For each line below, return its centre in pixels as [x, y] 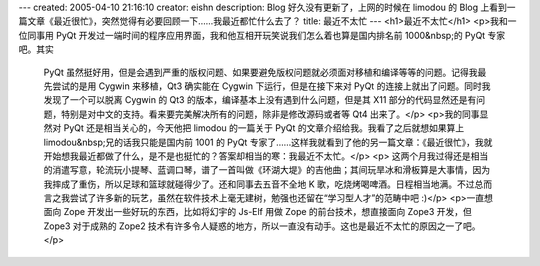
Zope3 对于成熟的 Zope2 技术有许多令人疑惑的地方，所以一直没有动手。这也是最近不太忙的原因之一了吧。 [262, 226]
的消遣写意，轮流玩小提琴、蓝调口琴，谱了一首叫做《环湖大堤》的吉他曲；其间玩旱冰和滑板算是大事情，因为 [266, 170]
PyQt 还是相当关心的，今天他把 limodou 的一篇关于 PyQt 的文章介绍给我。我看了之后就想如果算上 [264, 128]
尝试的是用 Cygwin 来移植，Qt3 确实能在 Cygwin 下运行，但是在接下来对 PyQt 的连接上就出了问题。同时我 [271, 86]
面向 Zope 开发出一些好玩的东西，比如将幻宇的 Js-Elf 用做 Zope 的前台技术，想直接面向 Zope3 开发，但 [257, 212]
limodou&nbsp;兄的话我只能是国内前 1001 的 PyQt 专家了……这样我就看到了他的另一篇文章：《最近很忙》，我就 [268, 142]
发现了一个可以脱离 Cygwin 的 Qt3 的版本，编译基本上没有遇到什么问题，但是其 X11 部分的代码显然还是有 [260, 100]
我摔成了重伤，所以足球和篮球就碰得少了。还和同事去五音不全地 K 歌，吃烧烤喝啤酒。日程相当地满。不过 [259, 184]
